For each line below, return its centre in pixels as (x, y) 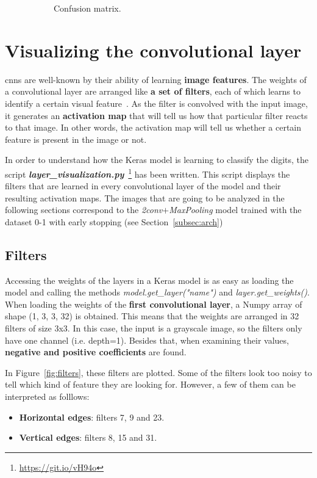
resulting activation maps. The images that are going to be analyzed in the (145, 197)
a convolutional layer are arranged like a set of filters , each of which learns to (153, 91)
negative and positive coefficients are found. (96, 352)
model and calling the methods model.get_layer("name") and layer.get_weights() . (157, 292)
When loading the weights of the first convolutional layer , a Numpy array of (154, 304)
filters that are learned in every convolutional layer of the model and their (143, 186)
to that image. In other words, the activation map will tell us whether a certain (153, 127)
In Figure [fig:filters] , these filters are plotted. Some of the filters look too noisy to (158, 372)
